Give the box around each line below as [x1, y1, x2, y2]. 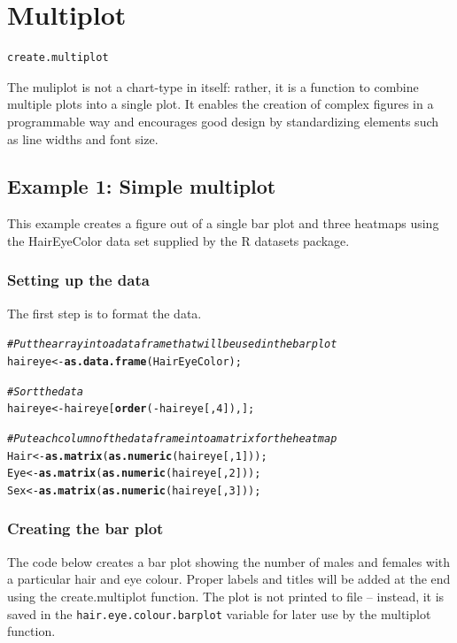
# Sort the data [7, 385, 83, 398]
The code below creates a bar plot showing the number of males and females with [7, 552, 451, 570]
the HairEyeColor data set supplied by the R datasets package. [7, 231, 350, 249]
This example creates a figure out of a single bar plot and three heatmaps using [7, 214, 439, 233]
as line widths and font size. [7, 129, 159, 148]
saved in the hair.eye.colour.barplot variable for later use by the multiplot [7, 604, 431, 623]
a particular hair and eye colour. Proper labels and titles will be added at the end [7, 570, 451, 588]
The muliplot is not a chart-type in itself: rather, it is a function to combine [7, 77, 419, 96]
